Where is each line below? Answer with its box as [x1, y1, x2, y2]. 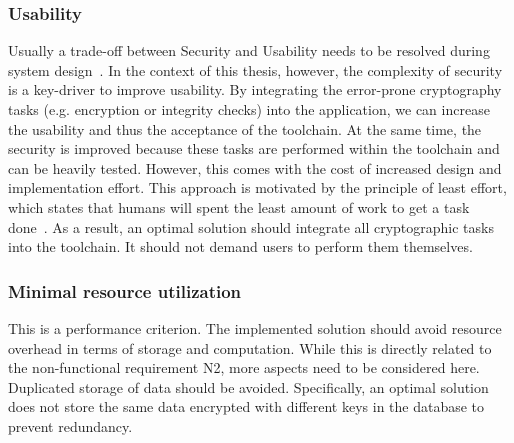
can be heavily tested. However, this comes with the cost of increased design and [8, 157, 502, 178]
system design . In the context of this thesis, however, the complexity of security [8, 59, 503, 80]
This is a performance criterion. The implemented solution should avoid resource [8, 317, 502, 338]
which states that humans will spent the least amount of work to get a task [8, 196, 470, 217]
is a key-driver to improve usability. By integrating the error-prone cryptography [8, 79, 502, 100]
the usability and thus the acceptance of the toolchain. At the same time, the [8, 118, 482, 139]
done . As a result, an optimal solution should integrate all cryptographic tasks [8, 216, 494, 237]
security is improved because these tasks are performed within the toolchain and [8, 138, 500, 159]
